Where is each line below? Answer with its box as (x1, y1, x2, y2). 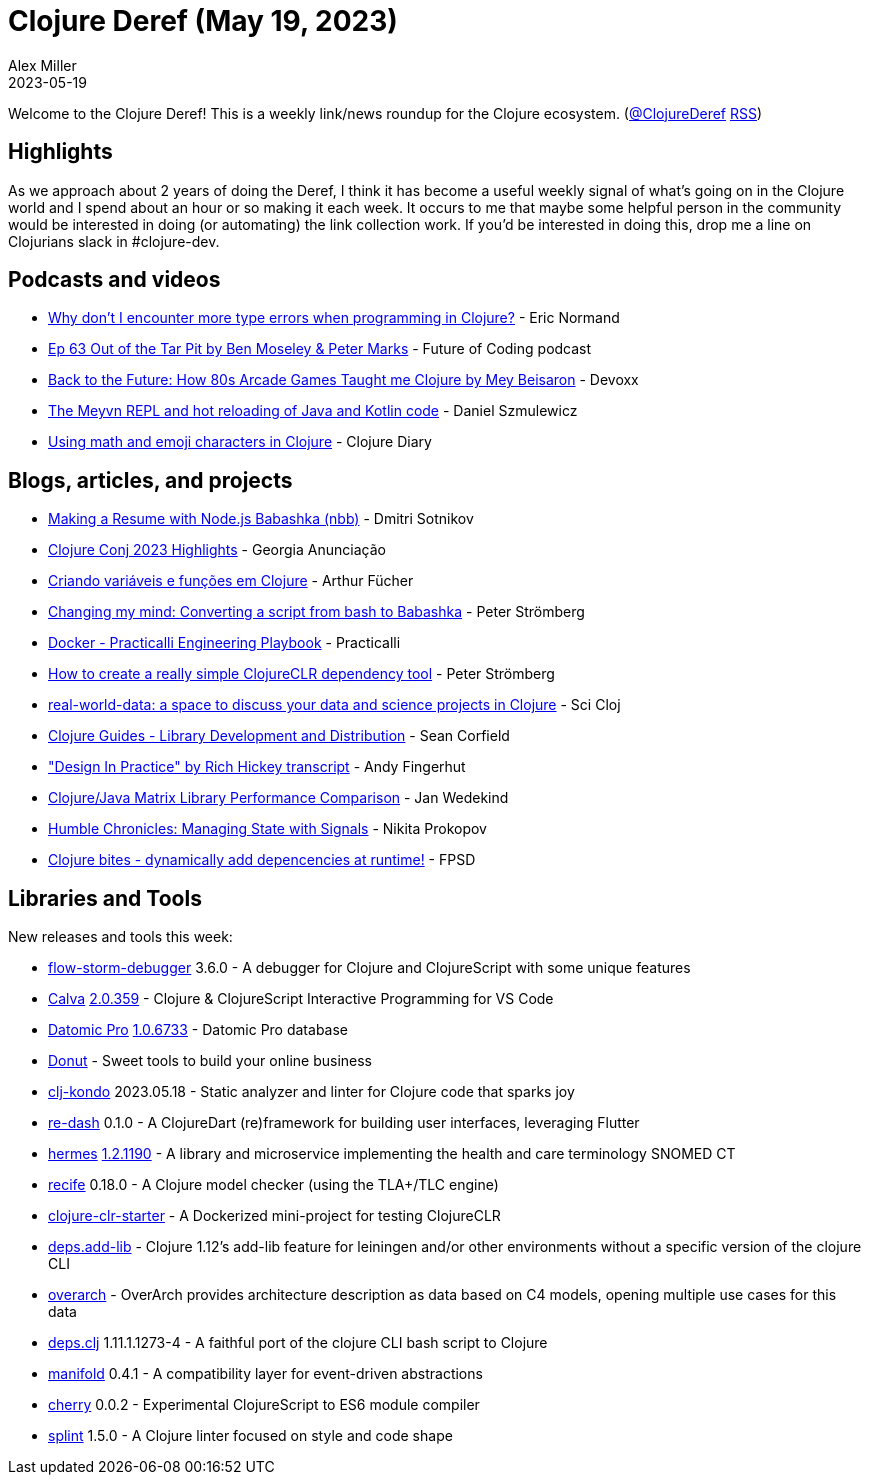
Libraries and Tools (8, 885, 202, 911)
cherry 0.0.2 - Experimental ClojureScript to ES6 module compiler (48, 1396, 480, 1414)
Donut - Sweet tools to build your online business (48, 1052, 372, 1070)
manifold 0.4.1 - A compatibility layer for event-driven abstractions (48, 1365, 483, 1383)
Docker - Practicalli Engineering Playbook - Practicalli (48, 634, 401, 652)
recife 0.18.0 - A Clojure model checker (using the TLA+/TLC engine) (48, 1176, 499, 1194)
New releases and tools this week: (8, 928, 233, 946)
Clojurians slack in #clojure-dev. (8, 232, 220, 250)
